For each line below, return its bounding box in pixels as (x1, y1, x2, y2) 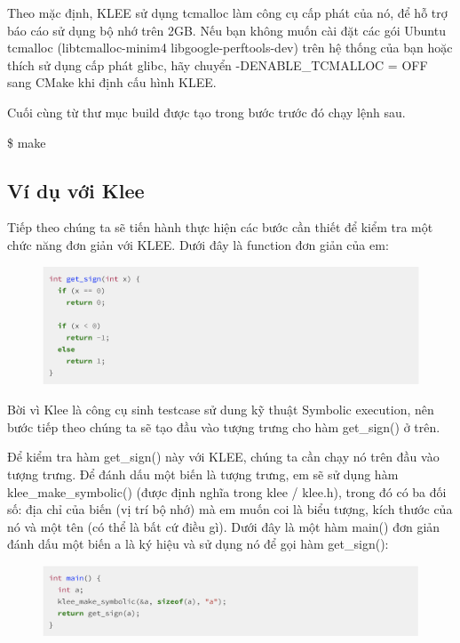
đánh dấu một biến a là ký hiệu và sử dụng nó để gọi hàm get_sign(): (7, 534, 389, 553)
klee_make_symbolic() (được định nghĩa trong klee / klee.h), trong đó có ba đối (7, 482, 447, 501)
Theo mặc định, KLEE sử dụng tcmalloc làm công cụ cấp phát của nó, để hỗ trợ (7, 4, 448, 21)
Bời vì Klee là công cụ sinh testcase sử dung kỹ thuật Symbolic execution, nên (7, 400, 434, 419)
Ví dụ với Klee (7, 176, 145, 204)
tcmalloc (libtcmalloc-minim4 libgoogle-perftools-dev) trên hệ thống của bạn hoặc (7, 38, 453, 57)
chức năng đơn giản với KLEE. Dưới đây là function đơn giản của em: (7, 235, 389, 253)
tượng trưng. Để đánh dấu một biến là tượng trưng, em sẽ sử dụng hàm (7, 464, 399, 483)
